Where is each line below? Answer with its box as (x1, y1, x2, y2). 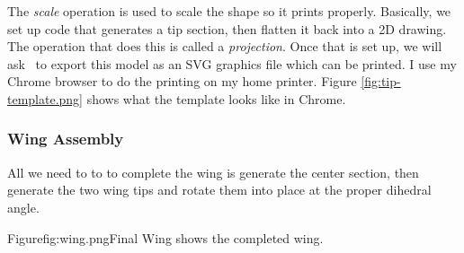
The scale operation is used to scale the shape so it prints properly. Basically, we (7, 2, 451, 20)
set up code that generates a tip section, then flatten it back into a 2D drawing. (7, 19, 447, 38)
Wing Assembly (7, 127, 124, 150)
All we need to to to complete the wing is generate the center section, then (7, 162, 419, 181)
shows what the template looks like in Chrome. (86, 89, 346, 108)
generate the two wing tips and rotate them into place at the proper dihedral (7, 180, 432, 199)
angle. (7, 197, 40, 216)
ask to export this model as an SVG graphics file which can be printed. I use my (7, 54, 457, 73)
